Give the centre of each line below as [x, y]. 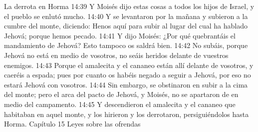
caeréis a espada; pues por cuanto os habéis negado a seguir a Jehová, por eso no [128, 75]
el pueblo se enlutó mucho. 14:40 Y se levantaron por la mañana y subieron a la [126, 16]
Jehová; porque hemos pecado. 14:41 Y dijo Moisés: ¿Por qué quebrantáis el [120, 35]
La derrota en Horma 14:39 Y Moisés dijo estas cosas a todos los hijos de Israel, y [129, 6]
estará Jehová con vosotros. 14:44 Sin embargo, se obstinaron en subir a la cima [126, 84]
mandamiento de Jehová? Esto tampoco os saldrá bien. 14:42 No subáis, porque [126, 45]
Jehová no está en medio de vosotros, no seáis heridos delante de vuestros [116, 55]
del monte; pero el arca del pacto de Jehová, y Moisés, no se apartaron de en [121, 94]
